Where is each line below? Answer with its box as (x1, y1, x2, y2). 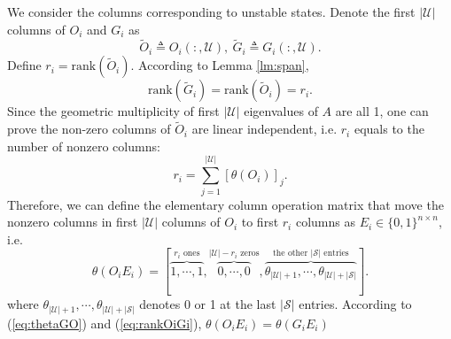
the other (273, 248, 308, 258)
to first (241, 212, 279, 231)
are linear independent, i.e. (191, 119, 338, 138)
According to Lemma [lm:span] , (138, 56, 309, 74)
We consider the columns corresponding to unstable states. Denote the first (7, 3, 416, 20)
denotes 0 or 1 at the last (139, 295, 276, 313)
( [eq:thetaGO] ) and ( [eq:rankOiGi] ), (7, 313, 202, 332)
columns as (295, 212, 355, 231)
